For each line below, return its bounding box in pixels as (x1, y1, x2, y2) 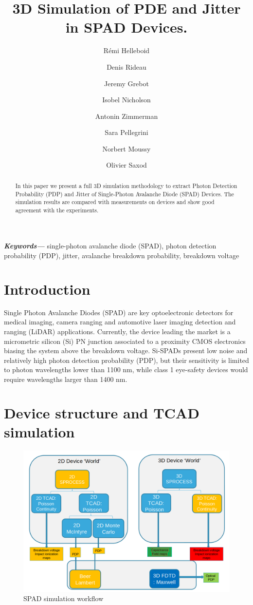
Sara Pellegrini (105, 127, 148, 137)
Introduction (4, 279, 90, 299)
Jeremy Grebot (104, 78, 149, 88)
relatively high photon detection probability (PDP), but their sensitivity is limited (4, 355, 249, 365)
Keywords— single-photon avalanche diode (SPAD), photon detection (4, 241, 217, 251)
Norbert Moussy (102, 143, 151, 153)
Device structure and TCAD (4, 402, 199, 422)
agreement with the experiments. (15, 206, 99, 214)
